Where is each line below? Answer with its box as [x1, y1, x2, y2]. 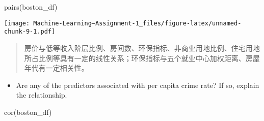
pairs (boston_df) [4, 2, 58, 12]
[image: [4, 19, 30, 27]
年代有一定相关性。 [24, 63, 89, 73]
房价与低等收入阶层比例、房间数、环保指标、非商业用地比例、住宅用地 [24, 42, 260, 53]
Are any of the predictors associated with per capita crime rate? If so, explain [16, 79, 259, 90]
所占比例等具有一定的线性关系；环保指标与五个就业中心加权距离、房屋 [24, 52, 260, 63]
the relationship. [16, 89, 67, 100]
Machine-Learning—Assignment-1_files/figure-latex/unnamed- [33, 19, 242, 27]
